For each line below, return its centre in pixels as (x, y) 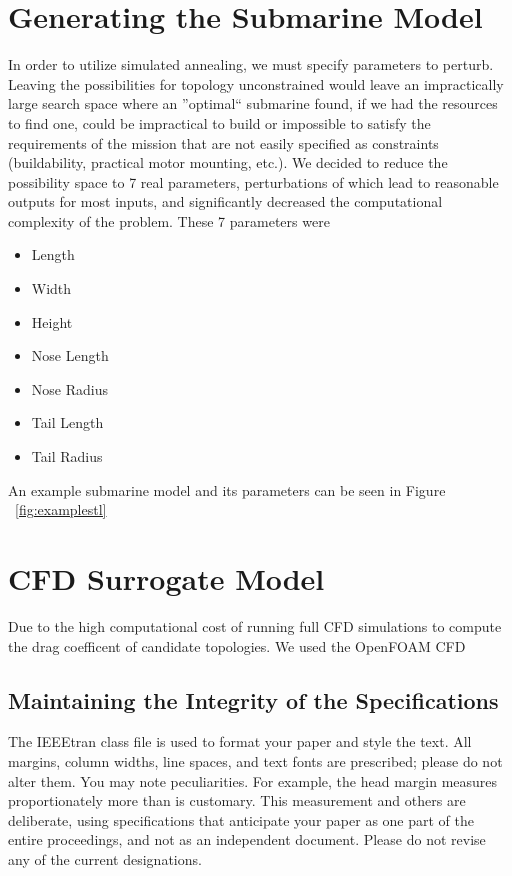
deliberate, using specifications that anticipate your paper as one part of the (241, 819)
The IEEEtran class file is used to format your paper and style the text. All (240, 741)
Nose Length (70, 355)
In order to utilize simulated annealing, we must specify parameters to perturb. (251, 64)
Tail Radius (67, 456)
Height (52, 321)
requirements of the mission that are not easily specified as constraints (223, 142)
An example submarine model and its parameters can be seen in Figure (227, 489)
